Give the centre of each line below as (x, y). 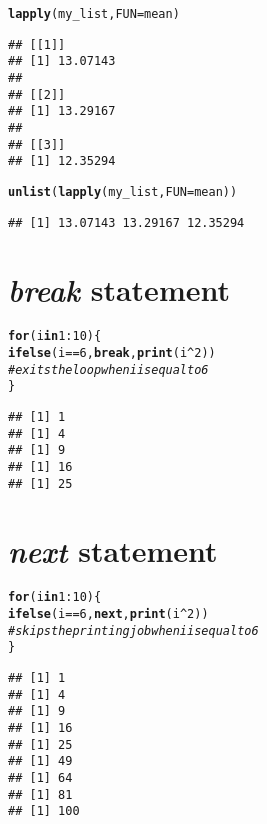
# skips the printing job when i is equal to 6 (133, 630)
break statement (119, 290)
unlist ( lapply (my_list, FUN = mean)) (123, 191)
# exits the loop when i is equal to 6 (108, 369)
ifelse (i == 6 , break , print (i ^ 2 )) (112, 353)
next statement (113, 551)
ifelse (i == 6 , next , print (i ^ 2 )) (108, 614)
